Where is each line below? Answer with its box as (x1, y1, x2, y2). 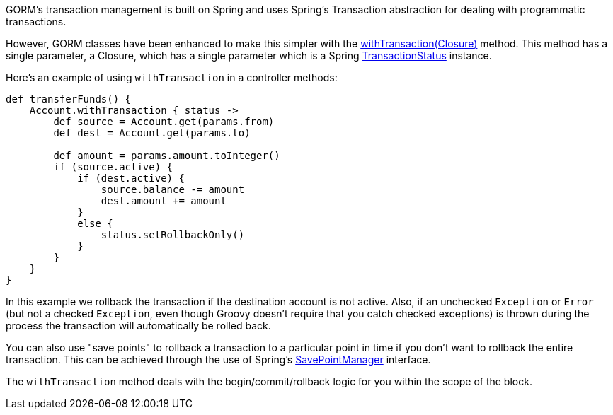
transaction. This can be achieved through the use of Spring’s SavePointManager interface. (6, 353, 431, 366)
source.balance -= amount (101, 184, 245, 195)
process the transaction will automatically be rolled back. (6, 320, 271, 332)
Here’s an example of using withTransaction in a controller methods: (6, 71, 338, 83)
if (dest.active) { (77, 173, 185, 184)
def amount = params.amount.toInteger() (53, 150, 280, 161)
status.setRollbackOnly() (101, 229, 245, 240)
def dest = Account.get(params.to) (53, 127, 251, 139)
